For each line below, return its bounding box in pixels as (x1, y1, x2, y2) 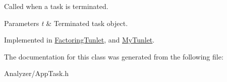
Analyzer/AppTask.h (4, 68, 69, 78)
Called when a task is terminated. (4, 1, 108, 11)
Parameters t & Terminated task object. (4, 17, 128, 28)
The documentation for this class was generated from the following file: (4, 51, 223, 61)
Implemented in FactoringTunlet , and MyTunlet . (4, 34, 155, 45)
